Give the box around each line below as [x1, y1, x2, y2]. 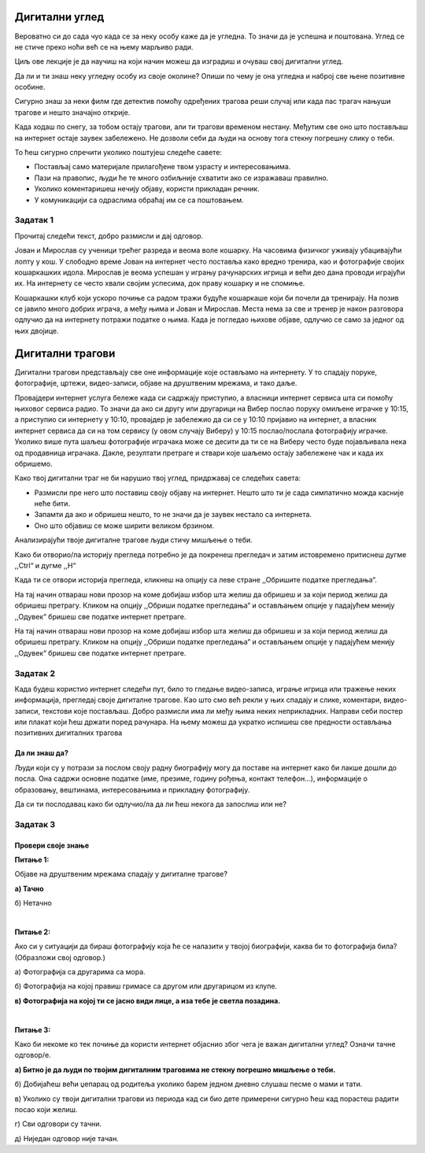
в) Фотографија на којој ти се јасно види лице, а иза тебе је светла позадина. [14, 996, 281, 1005]
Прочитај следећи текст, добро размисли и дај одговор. [14, 231, 204, 240]
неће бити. [34, 499, 71, 508]
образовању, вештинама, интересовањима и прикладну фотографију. [14, 785, 250, 794]
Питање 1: [14, 855, 50, 864]
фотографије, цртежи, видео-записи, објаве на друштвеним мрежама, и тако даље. [14, 379, 297, 388]
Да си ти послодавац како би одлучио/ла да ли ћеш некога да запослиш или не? [14, 800, 287, 809]
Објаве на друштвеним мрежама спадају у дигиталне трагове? [14, 870, 228, 879]
